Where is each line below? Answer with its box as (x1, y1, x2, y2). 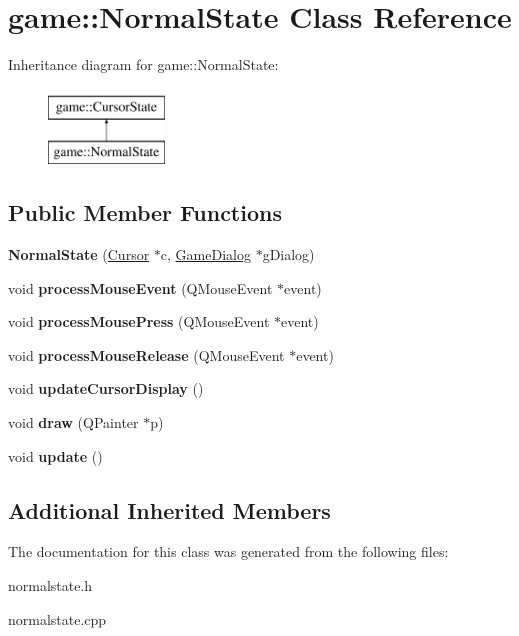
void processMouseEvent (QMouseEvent (8, 277, 273, 298)
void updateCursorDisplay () (8, 378, 204, 399)
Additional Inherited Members (8, 494, 331, 525)
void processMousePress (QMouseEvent (8, 311, 270, 332)
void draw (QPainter (8, 412, 139, 433)
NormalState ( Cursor (8, 244, 150, 265)
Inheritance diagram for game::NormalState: (8, 54, 279, 75)
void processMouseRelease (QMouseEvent (8, 344, 285, 365)
